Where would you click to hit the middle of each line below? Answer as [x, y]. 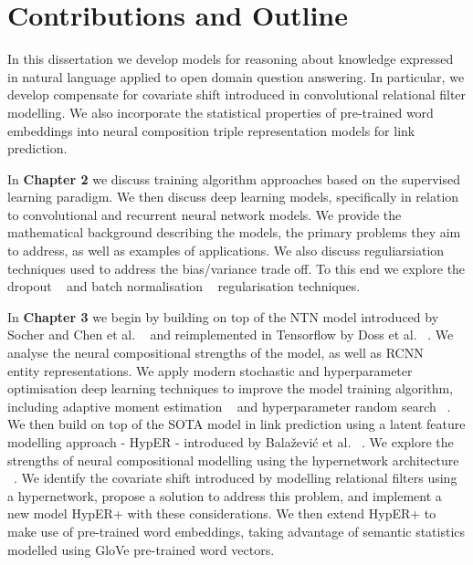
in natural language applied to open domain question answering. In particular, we [236, 76]
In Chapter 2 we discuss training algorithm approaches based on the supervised [234, 178]
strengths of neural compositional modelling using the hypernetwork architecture [233, 460]
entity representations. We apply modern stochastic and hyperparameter [210, 370]
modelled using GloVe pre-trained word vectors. [141, 549]
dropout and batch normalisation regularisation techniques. [184, 286]
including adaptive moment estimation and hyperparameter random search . [229, 406]
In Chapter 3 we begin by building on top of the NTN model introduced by [223, 316]
